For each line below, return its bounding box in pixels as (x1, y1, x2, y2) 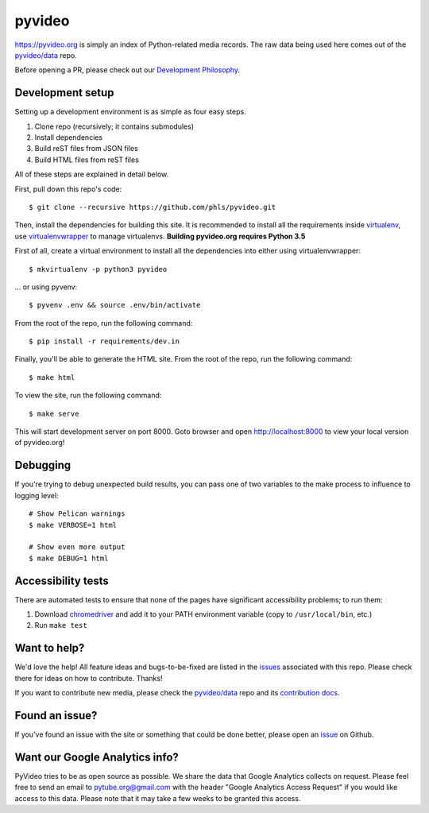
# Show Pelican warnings (29, 509, 126, 518)
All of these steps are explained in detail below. (14, 169, 169, 179)
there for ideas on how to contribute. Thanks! (14, 673, 163, 683)
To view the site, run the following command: (14, 390, 162, 401)
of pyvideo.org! (14, 438, 65, 447)
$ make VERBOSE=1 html (29, 521, 118, 529)
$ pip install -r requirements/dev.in (29, 337, 180, 346)
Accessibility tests (14, 574, 109, 587)
